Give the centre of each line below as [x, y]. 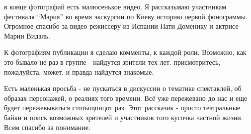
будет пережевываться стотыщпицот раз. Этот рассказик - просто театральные [122, 108]
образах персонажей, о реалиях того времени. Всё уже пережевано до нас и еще [126, 98]
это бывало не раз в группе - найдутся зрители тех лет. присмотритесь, [112, 62]
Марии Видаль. [27, 35]
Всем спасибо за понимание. [47, 127]
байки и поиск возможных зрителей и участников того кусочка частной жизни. [124, 117]
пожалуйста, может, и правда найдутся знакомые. [79, 71]
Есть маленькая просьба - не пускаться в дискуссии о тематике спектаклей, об [123, 88]
